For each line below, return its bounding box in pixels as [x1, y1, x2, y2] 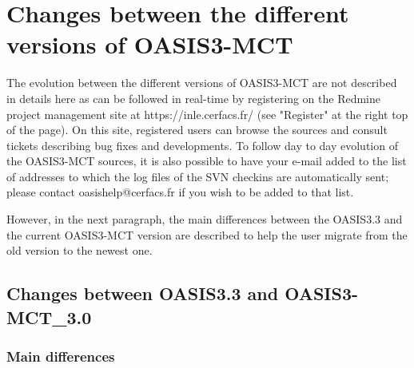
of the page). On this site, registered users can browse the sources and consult [6, 121, 388, 138]
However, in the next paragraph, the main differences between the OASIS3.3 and [6, 211, 403, 228]
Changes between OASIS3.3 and [6, 281, 279, 306]
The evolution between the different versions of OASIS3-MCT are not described [6, 74, 397, 91]
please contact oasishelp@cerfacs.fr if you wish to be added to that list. [6, 184, 354, 200]
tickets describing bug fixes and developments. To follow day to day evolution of [6, 137, 398, 153]
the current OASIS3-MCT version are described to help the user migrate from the [6, 226, 408, 243]
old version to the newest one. [6, 242, 153, 259]
